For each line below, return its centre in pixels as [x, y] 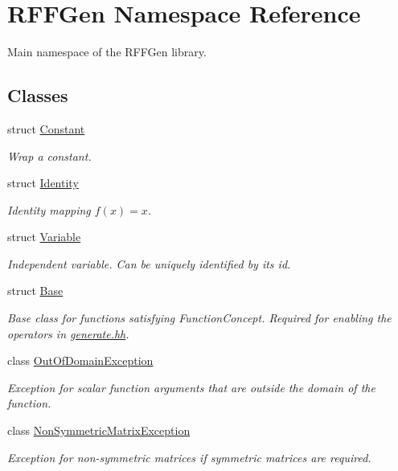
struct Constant [46, 128]
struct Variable [44, 237]
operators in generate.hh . [68, 333]
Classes [38, 95]
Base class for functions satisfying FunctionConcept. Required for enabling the [199, 318]
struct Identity [43, 183]
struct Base [35, 291]
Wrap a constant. [49, 156]
